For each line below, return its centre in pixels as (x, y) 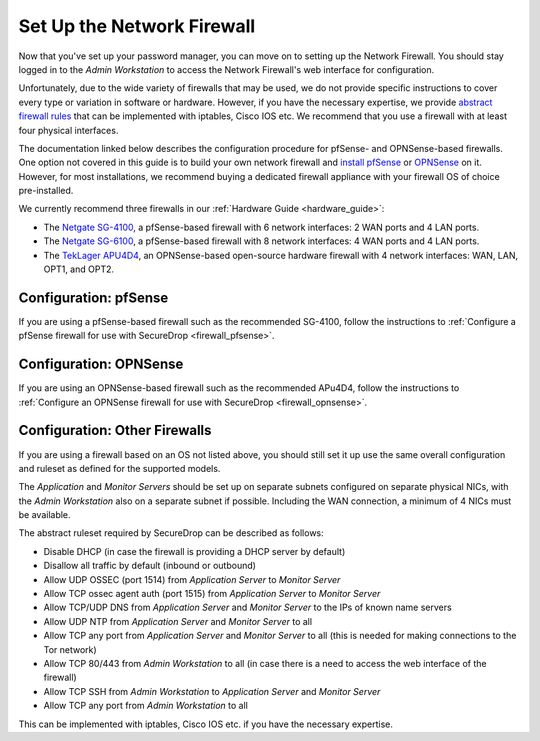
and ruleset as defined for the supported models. (119, 468)
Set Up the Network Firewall (137, 26)
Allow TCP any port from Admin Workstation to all (146, 706)
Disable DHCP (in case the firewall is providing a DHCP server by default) (194, 551)
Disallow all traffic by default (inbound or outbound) (150, 566)
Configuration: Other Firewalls (115, 430)
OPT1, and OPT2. (79, 269)
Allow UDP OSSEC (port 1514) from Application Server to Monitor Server (192, 579)
